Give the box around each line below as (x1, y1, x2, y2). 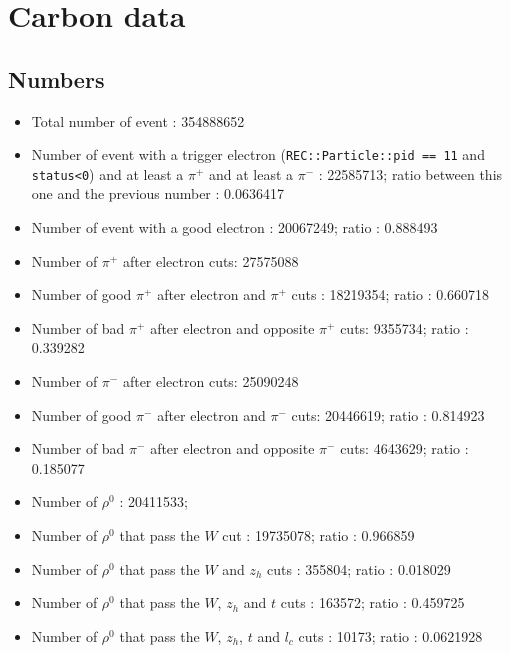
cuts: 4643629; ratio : (340, 438, 469, 459)
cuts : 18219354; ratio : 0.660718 (291, 284, 490, 305)
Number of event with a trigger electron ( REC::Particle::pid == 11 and (31, 144, 485, 165)
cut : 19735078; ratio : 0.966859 (222, 525, 415, 546)
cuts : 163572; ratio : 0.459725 (280, 592, 465, 613)
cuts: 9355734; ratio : (340, 317, 469, 338)
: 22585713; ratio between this (318, 163, 503, 184)
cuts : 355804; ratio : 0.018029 (267, 558, 451, 579)
